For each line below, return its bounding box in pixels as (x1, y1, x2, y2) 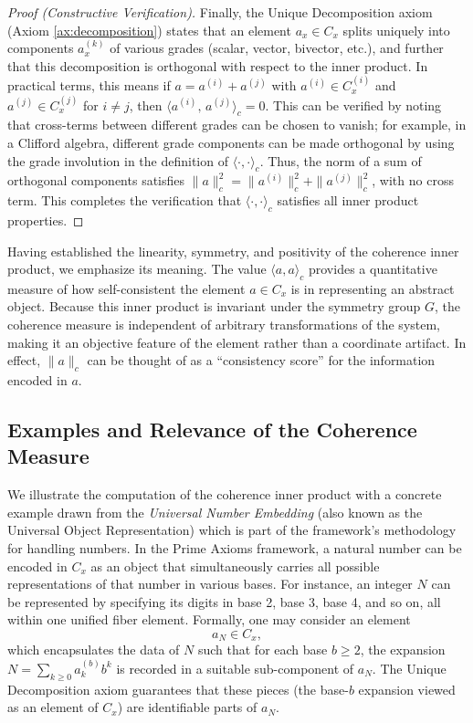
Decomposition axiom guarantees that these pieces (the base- (7, 679, 349, 698)
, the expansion (360, 640, 446, 659)
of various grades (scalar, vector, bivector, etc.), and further (110, 38, 444, 58)
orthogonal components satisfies (7, 171, 185, 190)
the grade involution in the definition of (7, 151, 228, 170)
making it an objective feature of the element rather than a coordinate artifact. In (7, 332, 467, 351)
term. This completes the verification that (7, 191, 242, 210)
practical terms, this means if (7, 76, 171, 95)
